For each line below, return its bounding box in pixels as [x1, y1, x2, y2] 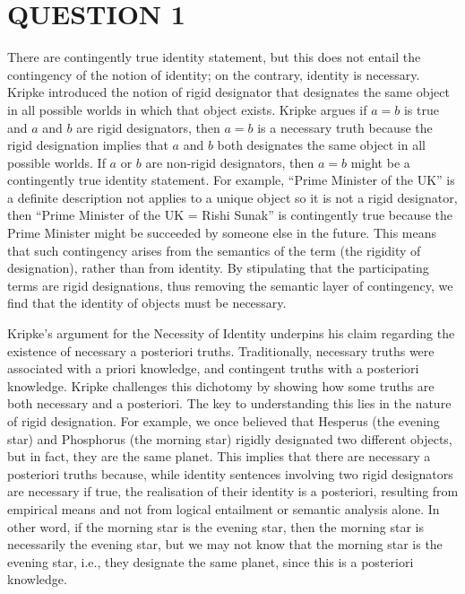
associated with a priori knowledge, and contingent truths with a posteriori [7, 359, 419, 378]
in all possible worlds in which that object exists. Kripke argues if [7, 100, 367, 118]
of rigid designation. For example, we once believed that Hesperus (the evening [7, 412, 440, 430]
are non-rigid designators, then [145, 153, 314, 171]
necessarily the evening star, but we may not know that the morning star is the [7, 535, 443, 554]
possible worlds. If [7, 153, 106, 171]
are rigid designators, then [76, 118, 220, 136]
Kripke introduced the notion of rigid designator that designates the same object [7, 83, 450, 101]
